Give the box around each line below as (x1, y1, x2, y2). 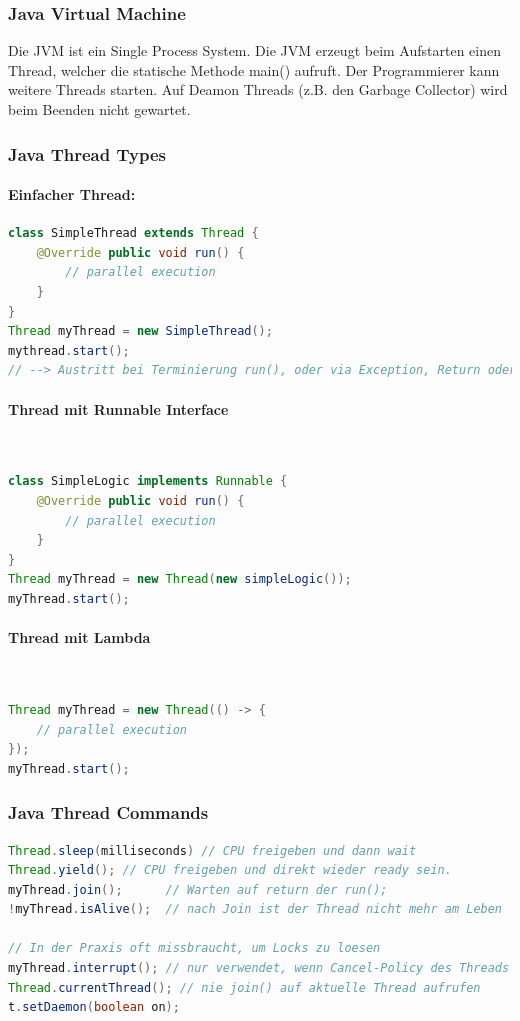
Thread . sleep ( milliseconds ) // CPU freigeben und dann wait (8, 843, 417, 858)
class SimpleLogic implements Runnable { (8, 474, 288, 489)
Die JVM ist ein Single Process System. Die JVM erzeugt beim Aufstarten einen (8, 40, 501, 61)
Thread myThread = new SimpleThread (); (8, 324, 273, 339)
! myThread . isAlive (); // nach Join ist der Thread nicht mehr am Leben (8, 902, 503, 917)
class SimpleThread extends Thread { (8, 226, 259, 241)
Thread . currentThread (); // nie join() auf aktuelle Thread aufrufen (8, 980, 481, 995)
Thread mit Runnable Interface (8, 398, 229, 419)
